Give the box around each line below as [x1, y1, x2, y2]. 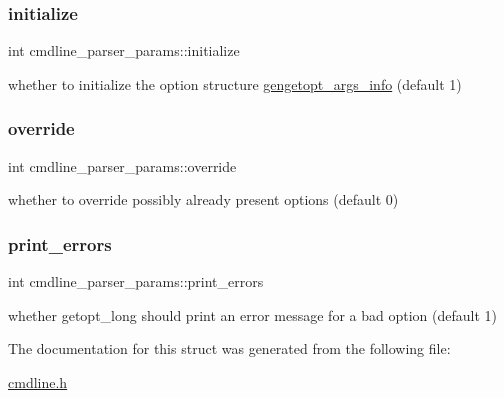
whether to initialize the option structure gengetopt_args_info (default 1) [8, 73, 462, 94]
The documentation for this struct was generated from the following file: [8, 338, 451, 359]
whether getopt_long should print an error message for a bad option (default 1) [8, 304, 497, 325]
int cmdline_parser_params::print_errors [8, 271, 264, 292]
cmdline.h [8, 371, 68, 392]
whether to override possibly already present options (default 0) [8, 189, 399, 210]
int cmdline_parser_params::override [8, 155, 237, 176]
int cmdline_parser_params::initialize [8, 40, 240, 61]
